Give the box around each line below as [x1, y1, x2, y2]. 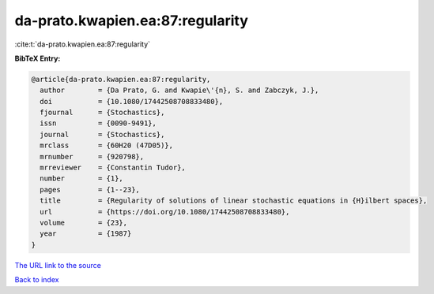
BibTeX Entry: [14, 54, 61, 63]
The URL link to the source [14, 260, 102, 270]
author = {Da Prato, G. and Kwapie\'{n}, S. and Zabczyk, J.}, [40, 86, 319, 95]
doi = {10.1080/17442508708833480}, [40, 97, 224, 106]
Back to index [14, 275, 59, 285]
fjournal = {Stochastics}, [40, 108, 165, 117]
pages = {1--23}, [40, 185, 140, 194]
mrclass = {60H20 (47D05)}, [40, 141, 174, 150]
